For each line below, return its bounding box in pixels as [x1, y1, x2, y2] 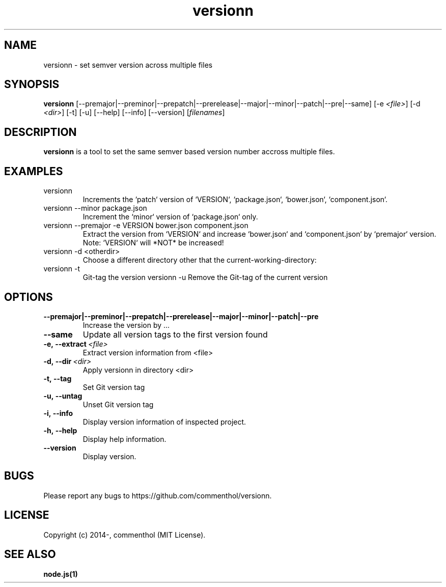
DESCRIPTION [4, 125, 77, 138]
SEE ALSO [4, 548, 56, 561]
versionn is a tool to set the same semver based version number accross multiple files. [43, 147, 335, 156]
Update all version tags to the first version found [82, 329, 268, 340]
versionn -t [43, 264, 80, 273]
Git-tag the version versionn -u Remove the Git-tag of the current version [82, 273, 328, 282]
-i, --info [43, 408, 73, 417]
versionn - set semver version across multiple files [43, 60, 213, 69]
